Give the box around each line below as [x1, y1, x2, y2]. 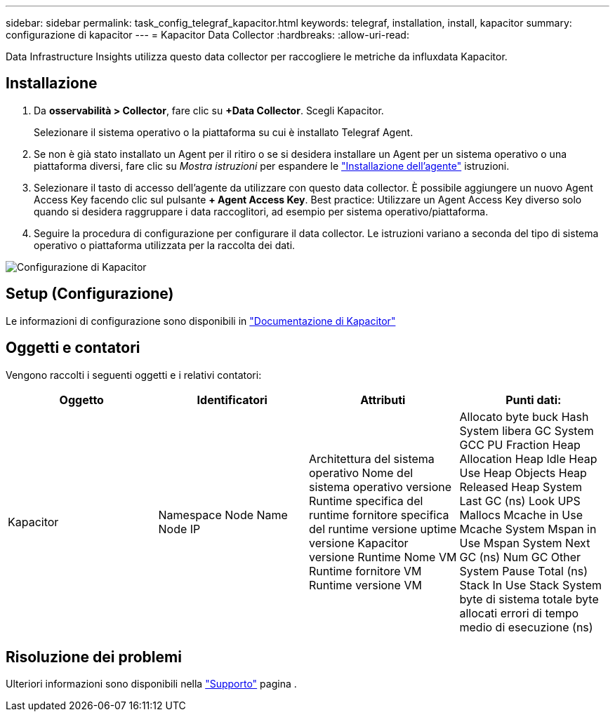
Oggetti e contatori [6, 339, 140, 357]
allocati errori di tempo [459, 605, 579, 620]
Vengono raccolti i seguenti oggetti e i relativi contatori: [6, 368, 262, 381]
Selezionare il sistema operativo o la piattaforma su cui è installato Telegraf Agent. [34, 126, 414, 138]
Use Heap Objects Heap [459, 465, 587, 480]
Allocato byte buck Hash [459, 409, 589, 424]
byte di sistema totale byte [459, 591, 599, 606]
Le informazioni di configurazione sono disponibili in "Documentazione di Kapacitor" [6, 314, 396, 327]
